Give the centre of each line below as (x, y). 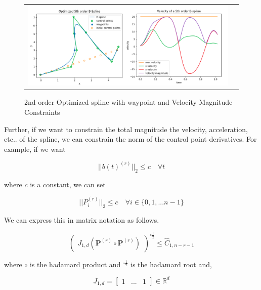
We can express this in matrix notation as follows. (82, 219)
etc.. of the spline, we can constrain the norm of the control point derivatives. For (130, 139)
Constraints (42, 112)
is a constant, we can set (68, 184)
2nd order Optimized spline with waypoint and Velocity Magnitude (128, 102)
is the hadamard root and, (171, 264)
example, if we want (35, 149)
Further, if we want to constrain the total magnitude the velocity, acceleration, (126, 129)
